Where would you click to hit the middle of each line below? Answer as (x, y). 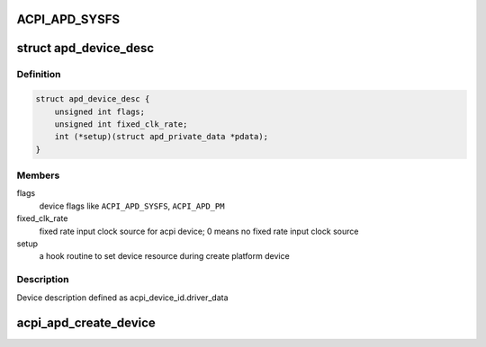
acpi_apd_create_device (86, 323)
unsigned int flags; (100, 111)
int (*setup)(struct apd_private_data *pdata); (162, 137)
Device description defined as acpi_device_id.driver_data (122, 298)
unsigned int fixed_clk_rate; (121, 124)
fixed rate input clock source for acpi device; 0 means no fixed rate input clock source (199, 231)
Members (38, 175)
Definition (39, 75)
